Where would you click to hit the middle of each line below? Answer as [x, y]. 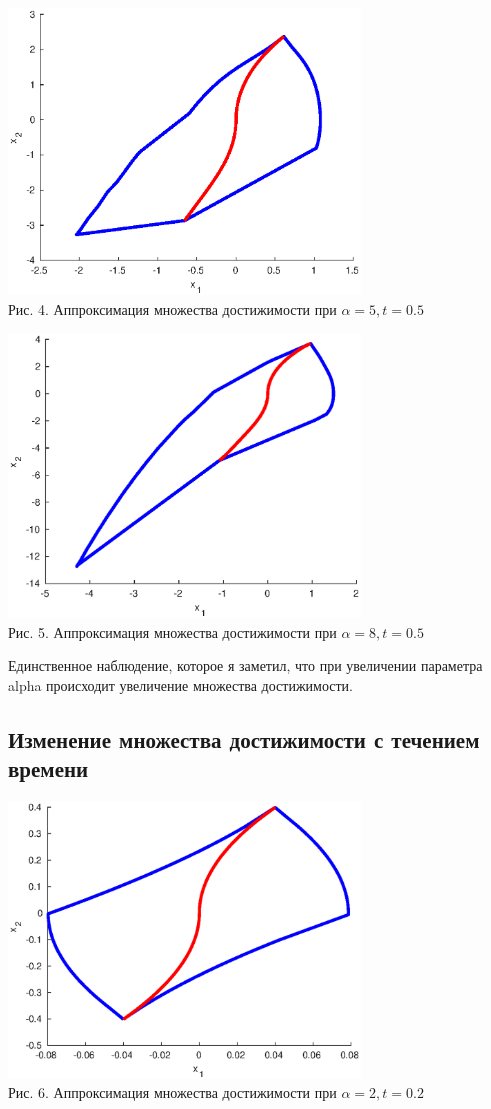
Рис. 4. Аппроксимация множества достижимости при [172, 308]
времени [48, 768]
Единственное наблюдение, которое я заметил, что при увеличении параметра [245, 665]
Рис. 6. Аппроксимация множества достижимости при [172, 1092]
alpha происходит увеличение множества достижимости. [181, 684]
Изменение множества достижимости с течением [244, 738]
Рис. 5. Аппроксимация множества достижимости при [172, 631]
